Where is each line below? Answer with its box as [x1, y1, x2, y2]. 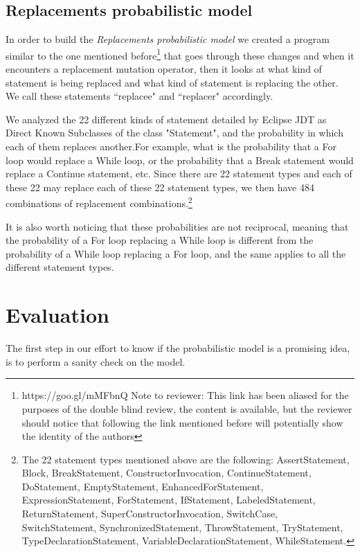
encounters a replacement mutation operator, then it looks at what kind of [6, 62, 322, 76]
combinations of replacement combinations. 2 [6, 194, 192, 211]
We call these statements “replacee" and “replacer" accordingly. [6, 89, 273, 103]
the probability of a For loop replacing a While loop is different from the [6, 233, 314, 247]
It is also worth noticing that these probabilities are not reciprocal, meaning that [6, 219, 349, 233]
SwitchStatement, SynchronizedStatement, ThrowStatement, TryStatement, [21, 519, 343, 534]
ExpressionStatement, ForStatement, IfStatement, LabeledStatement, [21, 492, 316, 507]
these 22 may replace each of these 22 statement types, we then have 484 [6, 179, 314, 194]
